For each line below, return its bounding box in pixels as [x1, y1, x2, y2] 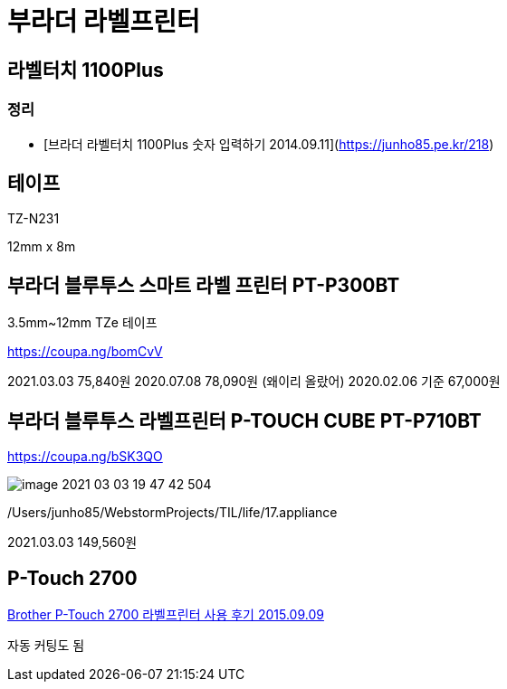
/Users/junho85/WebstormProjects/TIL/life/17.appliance [7, 505, 338, 521]
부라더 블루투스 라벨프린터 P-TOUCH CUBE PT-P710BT [7, 409, 482, 432]
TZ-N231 [7, 211, 60, 227]
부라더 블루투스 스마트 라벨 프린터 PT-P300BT [7, 273, 400, 297]
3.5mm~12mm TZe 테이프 [7, 315, 158, 331]
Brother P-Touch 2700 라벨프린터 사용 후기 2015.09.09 [7, 606, 324, 622]
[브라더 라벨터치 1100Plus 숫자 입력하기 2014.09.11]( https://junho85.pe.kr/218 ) [43, 136, 494, 152]
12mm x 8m [7, 239, 76, 255]
